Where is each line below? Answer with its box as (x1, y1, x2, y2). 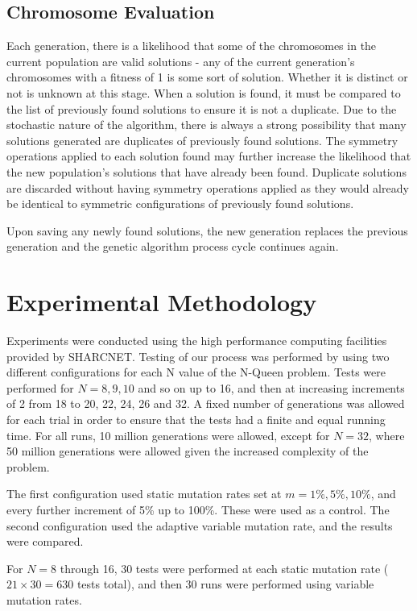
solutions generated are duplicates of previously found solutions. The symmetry (6, 131, 398, 148)
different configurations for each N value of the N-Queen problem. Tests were (6, 364, 386, 380)
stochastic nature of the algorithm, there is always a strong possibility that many (6, 116, 407, 133)
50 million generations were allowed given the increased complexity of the (6, 443, 369, 459)
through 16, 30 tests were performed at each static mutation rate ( (60, 559, 389, 576)
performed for (6, 379, 74, 396)
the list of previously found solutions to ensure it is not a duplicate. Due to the (6, 100, 397, 117)
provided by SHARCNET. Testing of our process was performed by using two (6, 347, 390, 364)
